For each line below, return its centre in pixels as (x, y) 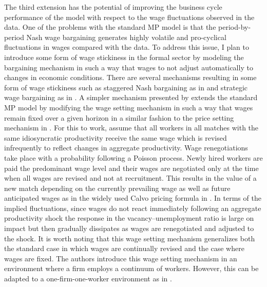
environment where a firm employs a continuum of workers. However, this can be (131, 268)
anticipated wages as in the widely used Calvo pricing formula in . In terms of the (133, 198)
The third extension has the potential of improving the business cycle (113, 7)
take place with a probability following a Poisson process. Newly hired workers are (133, 157)
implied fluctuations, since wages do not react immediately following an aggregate (133, 208)
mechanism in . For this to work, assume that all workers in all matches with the (131, 128)
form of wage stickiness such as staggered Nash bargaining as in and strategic (126, 87)
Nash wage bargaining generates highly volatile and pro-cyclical (126, 37)
